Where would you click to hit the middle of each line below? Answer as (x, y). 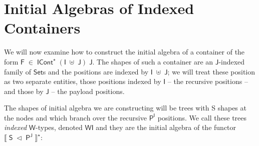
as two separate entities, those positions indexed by (83, 81)
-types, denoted (59, 127)
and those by (24, 91)
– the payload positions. (88, 91)
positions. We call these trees (202, 117)
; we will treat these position (211, 71)
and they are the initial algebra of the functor (166, 127)
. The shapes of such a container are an (153, 61)
